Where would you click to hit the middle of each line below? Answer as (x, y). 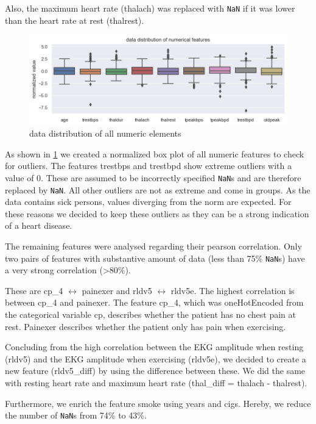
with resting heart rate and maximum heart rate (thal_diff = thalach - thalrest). (156, 382)
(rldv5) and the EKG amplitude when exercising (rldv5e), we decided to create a (156, 358)
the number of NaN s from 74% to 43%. (76, 415)
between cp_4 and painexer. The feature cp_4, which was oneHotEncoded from (154, 302)
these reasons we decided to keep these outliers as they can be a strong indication (157, 213)
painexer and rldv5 (117, 290)
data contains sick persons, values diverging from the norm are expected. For (148, 202)
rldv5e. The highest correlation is (233, 290)
